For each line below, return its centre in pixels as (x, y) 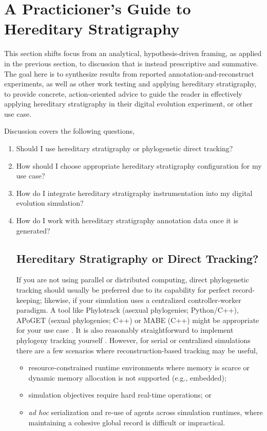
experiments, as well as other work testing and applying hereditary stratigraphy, (130, 84)
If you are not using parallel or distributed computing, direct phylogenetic (132, 280)
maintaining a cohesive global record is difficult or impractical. (127, 422)
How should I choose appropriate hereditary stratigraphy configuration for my (139, 165)
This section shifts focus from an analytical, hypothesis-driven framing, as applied (133, 53)
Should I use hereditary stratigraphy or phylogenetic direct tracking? (125, 148)
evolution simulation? (50, 203)
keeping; (29, 300)
